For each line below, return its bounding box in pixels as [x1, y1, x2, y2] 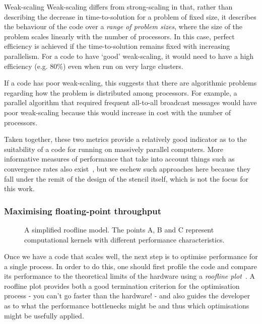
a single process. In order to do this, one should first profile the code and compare [4, 261, 257, 271]
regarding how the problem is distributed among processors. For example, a [4, 87, 237, 98]
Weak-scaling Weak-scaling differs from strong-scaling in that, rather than [4, 2, 233, 12]
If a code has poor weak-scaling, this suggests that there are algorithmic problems [4, 77, 257, 88]
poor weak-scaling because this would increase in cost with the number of [4, 107, 231, 117]
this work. [4, 183, 35, 194]
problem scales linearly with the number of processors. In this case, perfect [4, 31, 235, 41]
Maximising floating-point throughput [4, 204, 162, 217]
